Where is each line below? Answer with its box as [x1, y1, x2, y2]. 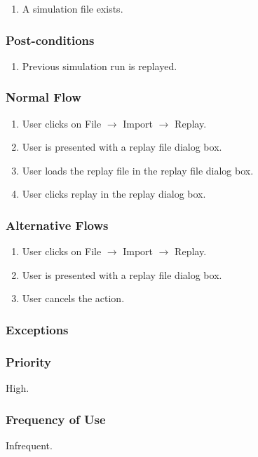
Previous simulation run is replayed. [22, 58, 177, 73]
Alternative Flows [6, 216, 109, 233]
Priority [6, 353, 51, 370]
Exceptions [6, 320, 69, 338]
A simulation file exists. [22, 1, 123, 15]
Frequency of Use [6, 410, 106, 428]
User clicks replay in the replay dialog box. [22, 186, 206, 201]
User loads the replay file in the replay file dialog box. [22, 163, 254, 177]
